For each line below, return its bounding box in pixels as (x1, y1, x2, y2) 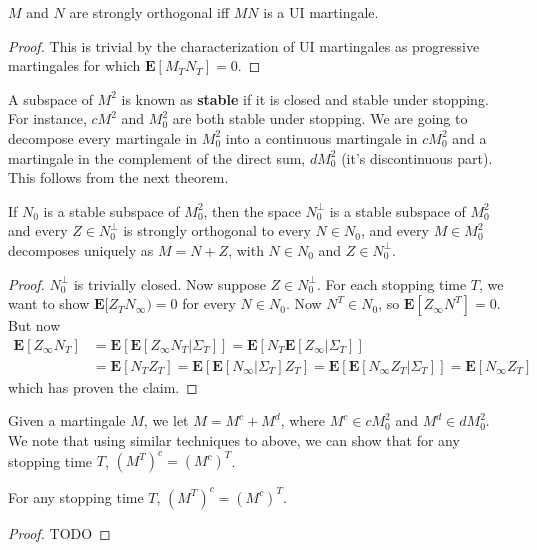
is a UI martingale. (263, 2, 379, 22)
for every (182, 293, 236, 314)
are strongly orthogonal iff (69, 2, 230, 22)
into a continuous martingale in (225, 127, 418, 148)
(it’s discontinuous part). (341, 147, 493, 168)
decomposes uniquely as (8, 239, 154, 260)
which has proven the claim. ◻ (8, 376, 198, 397)
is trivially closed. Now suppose (73, 273, 266, 294)
